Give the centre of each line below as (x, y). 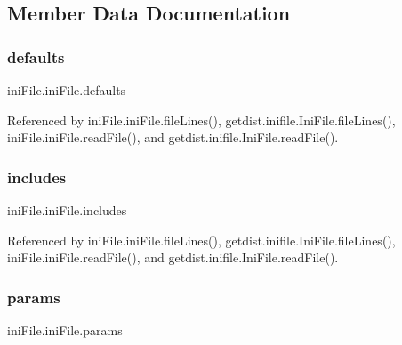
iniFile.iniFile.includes (67, 210)
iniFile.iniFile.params (65, 330)
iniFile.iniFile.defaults (67, 90)
